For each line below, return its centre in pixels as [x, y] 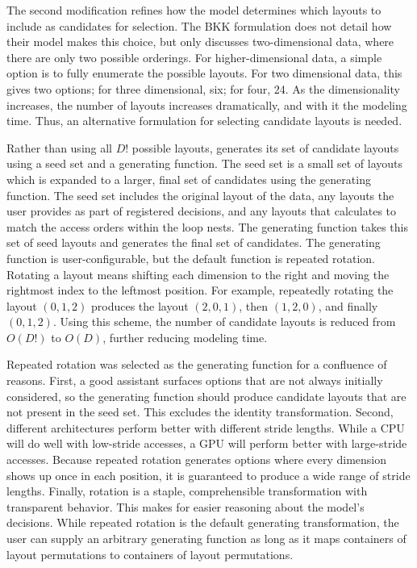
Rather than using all [59, 147]
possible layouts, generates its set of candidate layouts [265, 147]
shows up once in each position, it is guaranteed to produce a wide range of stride [208, 475]
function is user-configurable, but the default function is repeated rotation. [191, 258]
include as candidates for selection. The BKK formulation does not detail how [199, 25]
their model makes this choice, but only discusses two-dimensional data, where [200, 42]
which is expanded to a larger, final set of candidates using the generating [189, 179]
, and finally [348, 305]
